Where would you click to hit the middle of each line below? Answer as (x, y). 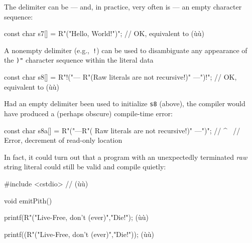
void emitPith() (28, 200)
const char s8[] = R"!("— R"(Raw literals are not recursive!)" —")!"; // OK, (120, 77)
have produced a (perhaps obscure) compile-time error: (88, 113)
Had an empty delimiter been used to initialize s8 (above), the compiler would (125, 103)
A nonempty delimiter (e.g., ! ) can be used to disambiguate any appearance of (126, 50)
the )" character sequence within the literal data (79, 60)
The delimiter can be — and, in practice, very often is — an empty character (123, 7)
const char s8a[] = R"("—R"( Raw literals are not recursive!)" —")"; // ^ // (122, 130)
